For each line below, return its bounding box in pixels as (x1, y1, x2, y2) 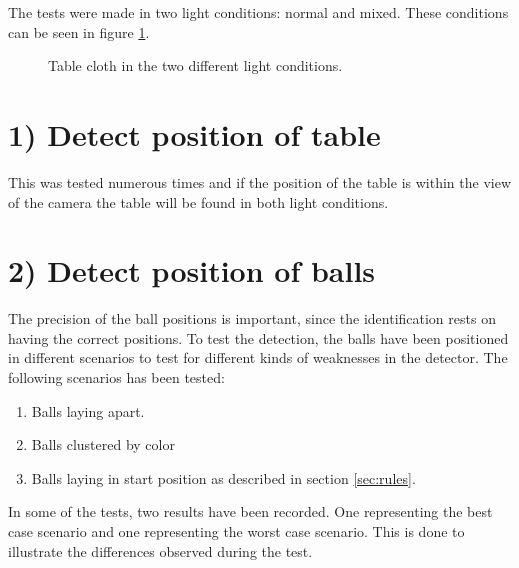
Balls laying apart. (31, 400, 145, 421)
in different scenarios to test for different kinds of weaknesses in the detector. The (8, 347, 508, 368)
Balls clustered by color (31, 434, 175, 455)
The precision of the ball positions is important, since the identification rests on (8, 308, 496, 329)
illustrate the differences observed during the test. (8, 540, 313, 561)
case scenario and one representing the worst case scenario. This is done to (8, 520, 465, 541)
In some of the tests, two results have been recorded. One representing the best (8, 501, 493, 522)
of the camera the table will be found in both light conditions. (8, 191, 389, 212)
